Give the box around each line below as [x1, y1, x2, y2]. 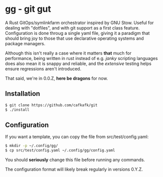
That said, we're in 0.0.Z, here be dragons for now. [5, 75, 108, 81]
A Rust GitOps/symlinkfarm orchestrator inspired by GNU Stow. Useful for [5, 20, 154, 26]
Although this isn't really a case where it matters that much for [5, 50, 132, 56]
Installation [5, 89, 40, 98]
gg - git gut [5, 3, 52, 15]
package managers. [5, 40, 46, 46]
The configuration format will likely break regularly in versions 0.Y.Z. [5, 166, 143, 173]
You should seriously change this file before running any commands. [5, 157, 145, 163]
